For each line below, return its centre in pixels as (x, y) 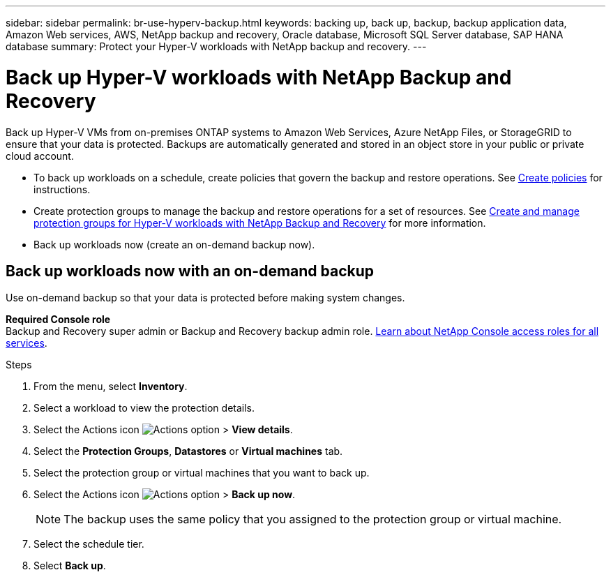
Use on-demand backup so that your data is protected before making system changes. (205, 298)
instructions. (62, 189)
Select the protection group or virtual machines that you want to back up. (202, 473)
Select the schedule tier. (89, 544)
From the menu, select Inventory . (111, 387)
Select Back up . (70, 566)
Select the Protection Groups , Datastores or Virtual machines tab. (188, 451)
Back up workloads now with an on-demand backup (190, 271)
